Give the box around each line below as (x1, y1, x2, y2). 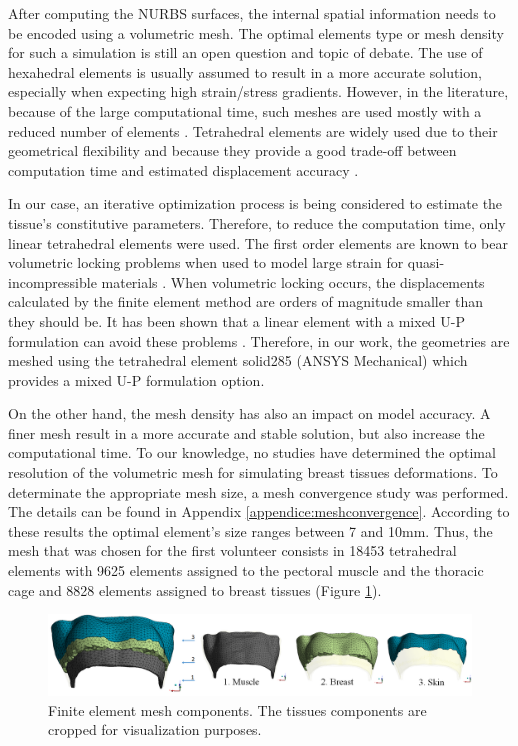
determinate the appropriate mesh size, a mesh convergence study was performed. (8, 481, 509, 502)
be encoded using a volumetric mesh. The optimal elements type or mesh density (8, 22, 504, 43)
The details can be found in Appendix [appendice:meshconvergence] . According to (8, 501, 510, 522)
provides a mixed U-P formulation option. (8, 369, 265, 390)
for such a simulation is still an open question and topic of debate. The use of (8, 42, 483, 63)
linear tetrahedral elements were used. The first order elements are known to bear (8, 232, 508, 253)
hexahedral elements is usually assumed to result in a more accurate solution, (8, 61, 482, 82)
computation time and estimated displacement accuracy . (8, 159, 359, 180)
